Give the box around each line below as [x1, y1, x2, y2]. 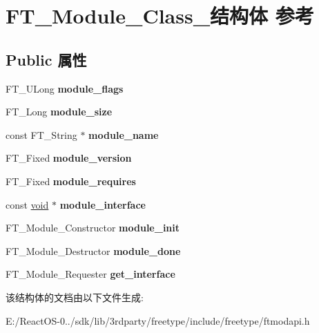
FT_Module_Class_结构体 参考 [6, 1, 314, 30]
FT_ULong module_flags [6, 81, 124, 95]
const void [6, 197, 49, 211]
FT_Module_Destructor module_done [6, 243, 181, 258]
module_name [88, 127, 159, 142]
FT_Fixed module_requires [6, 173, 136, 188]
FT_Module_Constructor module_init [6, 220, 180, 235]
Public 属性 [6, 48, 87, 70]
